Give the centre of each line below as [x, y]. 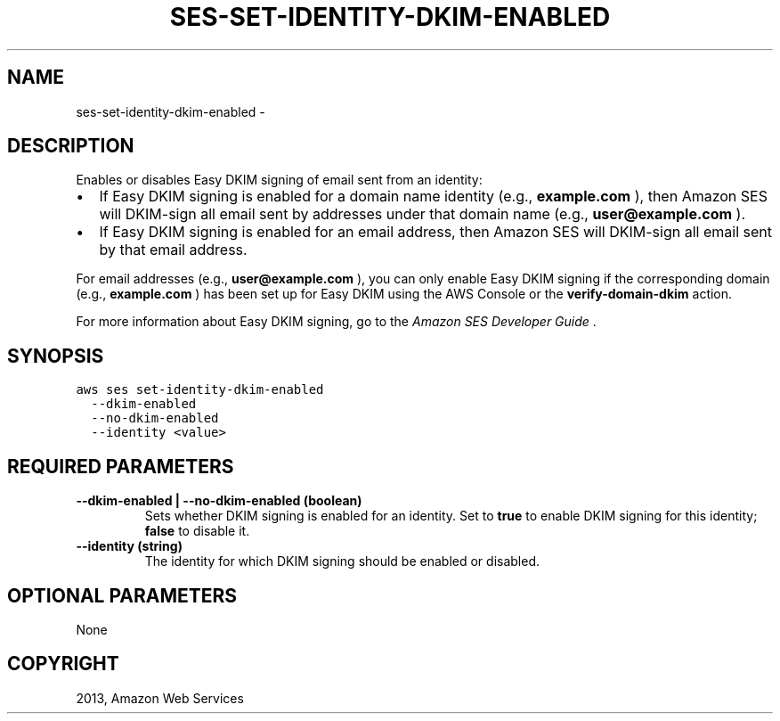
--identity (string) [129, 546]
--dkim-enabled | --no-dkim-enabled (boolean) [219, 501]
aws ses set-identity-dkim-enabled [200, 390]
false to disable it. [197, 531]
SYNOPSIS [56, 356]
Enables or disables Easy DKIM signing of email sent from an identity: [279, 180]
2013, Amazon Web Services [160, 698]
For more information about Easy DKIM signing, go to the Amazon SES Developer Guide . [336, 322]
